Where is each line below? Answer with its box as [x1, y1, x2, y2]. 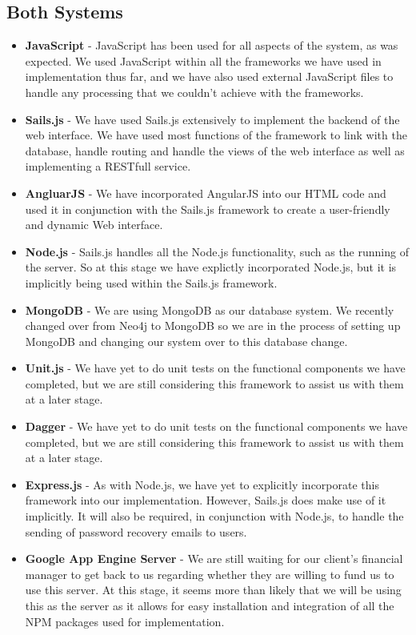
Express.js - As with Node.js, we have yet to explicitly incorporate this [25, 476, 379, 492]
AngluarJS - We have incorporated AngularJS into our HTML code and [25, 184, 386, 201]
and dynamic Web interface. [25, 216, 163, 233]
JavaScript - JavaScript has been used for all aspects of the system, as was [25, 37, 398, 54]
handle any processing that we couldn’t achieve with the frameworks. [25, 83, 364, 100]
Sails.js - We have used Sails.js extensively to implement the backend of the [25, 111, 400, 127]
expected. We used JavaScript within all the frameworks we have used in [25, 52, 382, 69]
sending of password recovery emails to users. [25, 523, 247, 540]
